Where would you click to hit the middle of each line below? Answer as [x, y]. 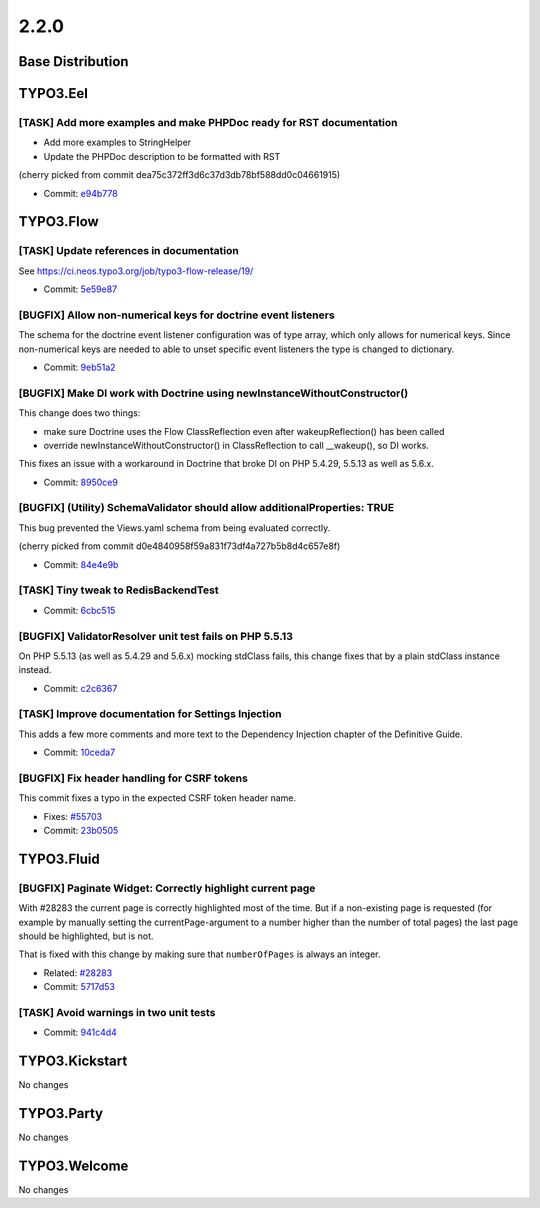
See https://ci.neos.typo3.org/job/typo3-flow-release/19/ [136, 271]
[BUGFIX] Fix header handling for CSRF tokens [133, 778]
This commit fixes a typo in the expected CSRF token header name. [157, 798]
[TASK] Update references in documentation [128, 251]
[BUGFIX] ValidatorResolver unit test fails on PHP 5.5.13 [156, 636]
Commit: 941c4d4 [80, 1032]
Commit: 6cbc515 [79, 610]
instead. [35, 670]
